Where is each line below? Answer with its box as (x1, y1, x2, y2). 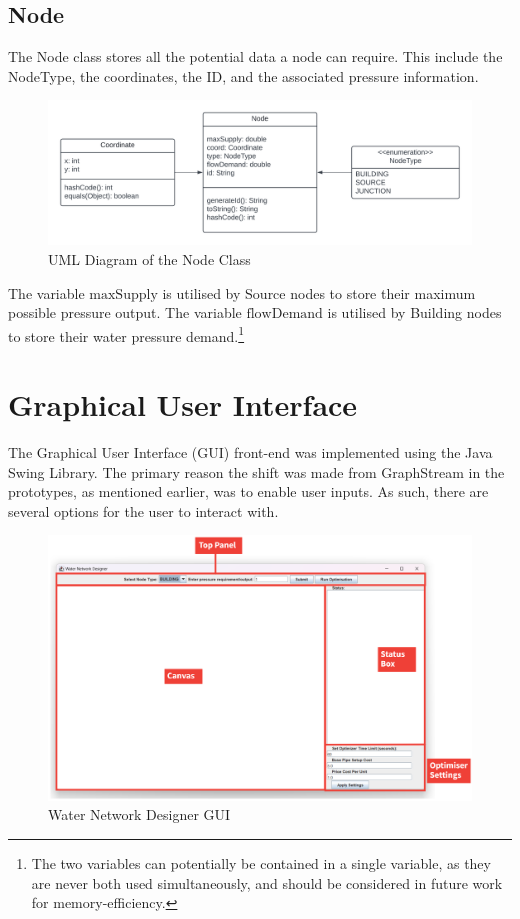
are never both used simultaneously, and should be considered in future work (31, 872, 503, 893)
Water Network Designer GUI (48, 804, 231, 825)
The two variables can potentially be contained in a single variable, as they (31, 853, 491, 874)
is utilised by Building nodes (327, 302, 502, 323)
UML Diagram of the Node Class (48, 248, 251, 269)
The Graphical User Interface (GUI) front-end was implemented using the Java (8, 442, 493, 463)
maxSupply (89, 287, 158, 302)
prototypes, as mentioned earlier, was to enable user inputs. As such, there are (8, 481, 489, 502)
